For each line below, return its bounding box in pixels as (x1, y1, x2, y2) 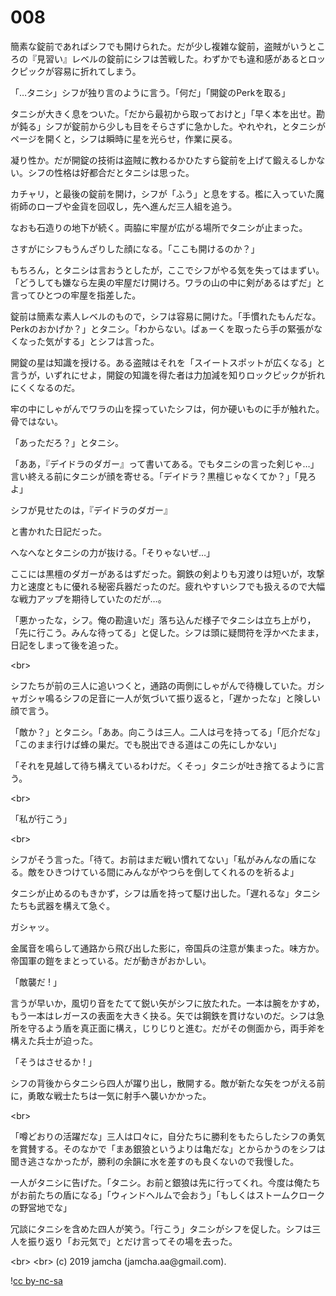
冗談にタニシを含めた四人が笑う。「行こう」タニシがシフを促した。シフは (10, 1222, 313, 1235)
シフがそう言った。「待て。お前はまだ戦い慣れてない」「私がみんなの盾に (10, 853, 308, 865)
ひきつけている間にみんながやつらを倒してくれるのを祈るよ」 (44, 866, 300, 878)
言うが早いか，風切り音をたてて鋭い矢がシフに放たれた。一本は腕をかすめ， (10, 997, 325, 1009)
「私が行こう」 (10, 812, 72, 825)
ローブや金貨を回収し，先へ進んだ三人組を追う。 (36, 200, 238, 212)
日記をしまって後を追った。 (10, 639, 124, 651)
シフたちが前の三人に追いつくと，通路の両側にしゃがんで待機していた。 (10, 679, 308, 691)
